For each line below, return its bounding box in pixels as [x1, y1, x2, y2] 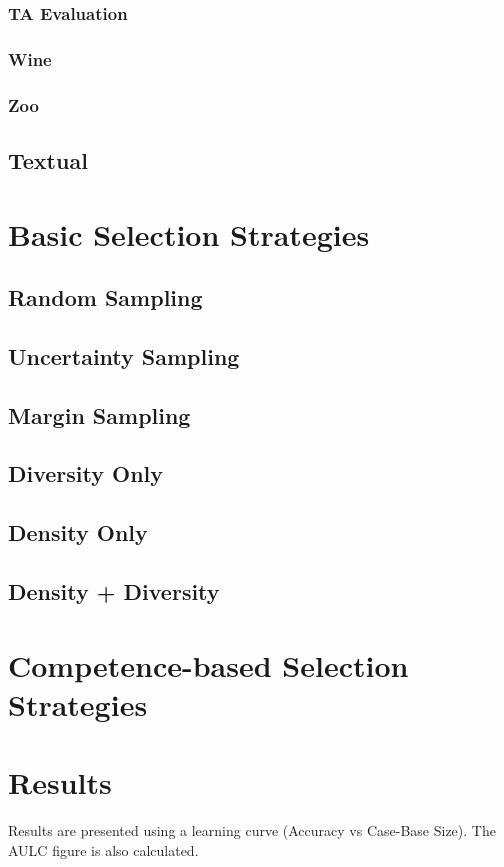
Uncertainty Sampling [8, 340, 240, 371]
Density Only [8, 517, 148, 548]
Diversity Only [8, 458, 164, 489]
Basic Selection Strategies [8, 213, 370, 254]
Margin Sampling [8, 399, 191, 430]
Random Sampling [8, 282, 203, 313]
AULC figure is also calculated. [8, 839, 199, 860]
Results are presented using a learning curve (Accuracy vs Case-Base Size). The [8, 820, 496, 841]
